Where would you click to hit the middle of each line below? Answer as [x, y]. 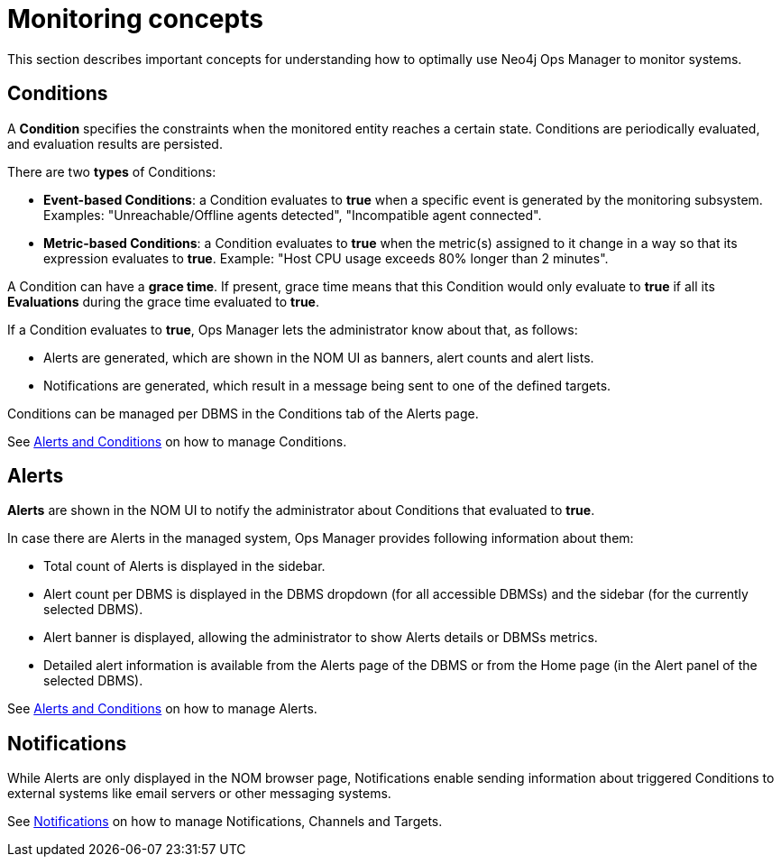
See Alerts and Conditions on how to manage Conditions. [177, 441]
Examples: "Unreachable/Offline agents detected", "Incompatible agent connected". [293, 215]
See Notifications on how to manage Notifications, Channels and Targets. [225, 822]
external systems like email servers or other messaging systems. [199, 794]
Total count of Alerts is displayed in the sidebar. [184, 566]
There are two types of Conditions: [112, 171]
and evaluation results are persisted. [115, 143]
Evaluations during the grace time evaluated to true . [163, 301]
